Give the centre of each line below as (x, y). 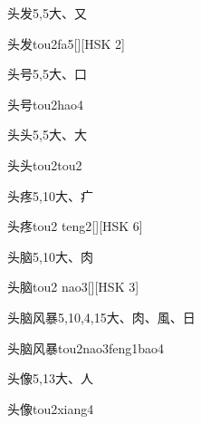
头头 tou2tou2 (45, 164)
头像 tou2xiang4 (51, 408)
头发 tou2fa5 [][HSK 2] (66, 43)
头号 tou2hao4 (46, 104)
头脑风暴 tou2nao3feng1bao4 (86, 347)
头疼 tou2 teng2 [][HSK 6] (75, 226)
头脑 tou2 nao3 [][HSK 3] (73, 287)
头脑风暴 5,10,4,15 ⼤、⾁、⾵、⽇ (101, 317)
